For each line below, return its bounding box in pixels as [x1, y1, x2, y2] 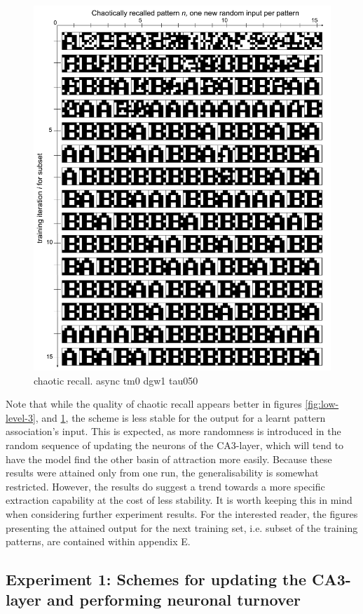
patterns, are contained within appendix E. [6, 534, 191, 549]
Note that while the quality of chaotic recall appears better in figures [6, 396, 302, 411]
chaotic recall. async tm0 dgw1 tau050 [34, 373, 198, 387]
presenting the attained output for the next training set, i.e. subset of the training [6, 520, 358, 535]
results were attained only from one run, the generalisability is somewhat [6, 465, 319, 480]
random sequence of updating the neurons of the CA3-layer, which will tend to [6, 437, 344, 452]
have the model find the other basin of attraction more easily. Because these [6, 451, 332, 466]
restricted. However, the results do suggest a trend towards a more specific [6, 479, 325, 493]
